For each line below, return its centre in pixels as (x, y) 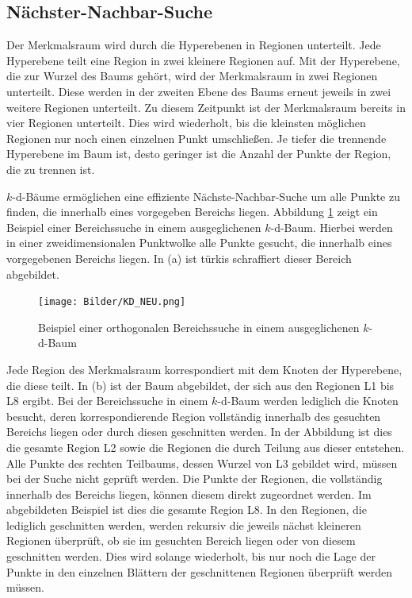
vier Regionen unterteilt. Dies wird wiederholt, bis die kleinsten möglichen (186, 123)
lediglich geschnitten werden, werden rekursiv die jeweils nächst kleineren (184, 525)
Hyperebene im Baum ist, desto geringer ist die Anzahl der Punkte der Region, (199, 154)
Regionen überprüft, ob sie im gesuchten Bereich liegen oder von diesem (181, 540)
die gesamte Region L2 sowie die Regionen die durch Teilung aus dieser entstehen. (206, 447)
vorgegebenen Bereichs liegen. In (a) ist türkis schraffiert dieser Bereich (179, 258)
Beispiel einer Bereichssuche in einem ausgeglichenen (134, 227)
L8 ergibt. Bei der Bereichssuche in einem (107, 401)
